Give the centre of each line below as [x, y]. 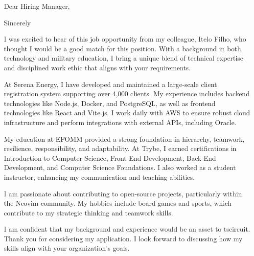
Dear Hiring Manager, [37, 6]
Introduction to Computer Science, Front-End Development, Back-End [110, 158]
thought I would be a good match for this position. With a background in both [123, 48]
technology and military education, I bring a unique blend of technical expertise [124, 58]
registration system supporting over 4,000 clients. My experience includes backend [127, 94]
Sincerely [17, 22]
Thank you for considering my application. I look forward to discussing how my [123, 238]
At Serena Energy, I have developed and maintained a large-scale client [111, 84]
